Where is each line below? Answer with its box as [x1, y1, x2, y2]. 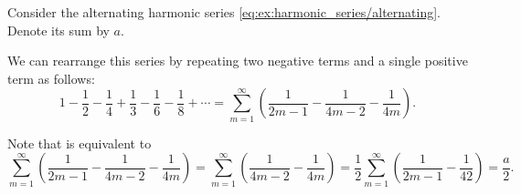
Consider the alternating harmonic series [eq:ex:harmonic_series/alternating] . [7, 3, 441, 21]
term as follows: [7, 68, 95, 87]
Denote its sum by [7, 20, 110, 39]
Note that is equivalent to [7, 133, 152, 152]
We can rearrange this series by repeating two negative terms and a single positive [7, 51, 468, 70]
